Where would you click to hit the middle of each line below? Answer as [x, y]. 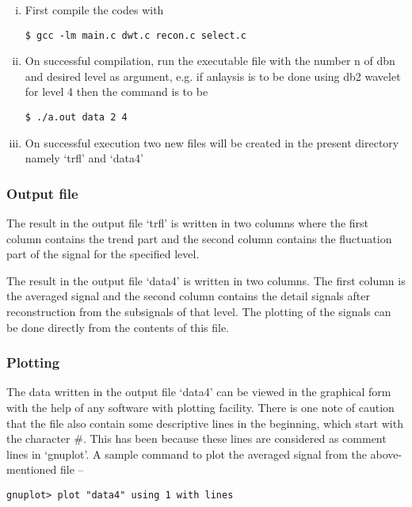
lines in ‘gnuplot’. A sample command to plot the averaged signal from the [187, 454]
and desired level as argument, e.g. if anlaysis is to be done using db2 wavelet [213, 76]
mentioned [32, 469]
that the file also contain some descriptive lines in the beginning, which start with [205, 423]
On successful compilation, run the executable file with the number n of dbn [210, 61]
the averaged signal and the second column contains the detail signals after [188, 296]
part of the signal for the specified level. [103, 254]
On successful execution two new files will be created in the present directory [212, 142]
